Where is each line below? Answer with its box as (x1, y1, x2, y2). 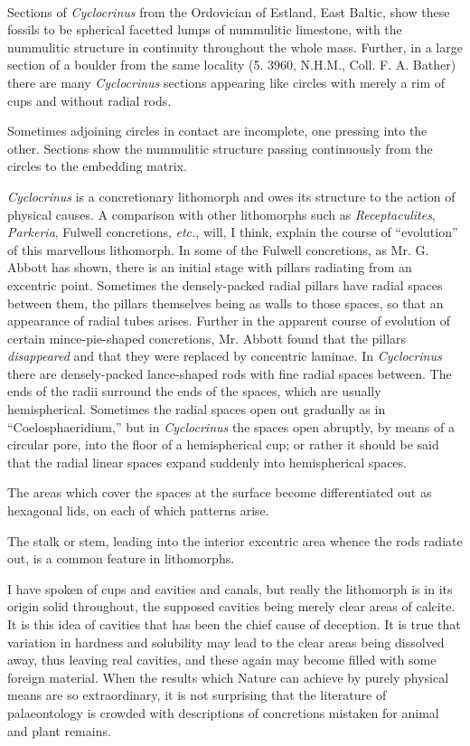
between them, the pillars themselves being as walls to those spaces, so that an (7, 293, 444, 312)
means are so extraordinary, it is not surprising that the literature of (7, 685, 387, 704)
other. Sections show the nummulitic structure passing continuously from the (7, 138, 433, 157)
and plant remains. (7, 721, 111, 740)
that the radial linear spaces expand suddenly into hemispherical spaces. (7, 452, 407, 471)
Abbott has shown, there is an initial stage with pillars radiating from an (7, 258, 412, 277)
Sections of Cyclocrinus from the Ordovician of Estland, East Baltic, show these (7, 2, 450, 21)
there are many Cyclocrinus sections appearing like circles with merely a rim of (7, 72, 446, 91)
